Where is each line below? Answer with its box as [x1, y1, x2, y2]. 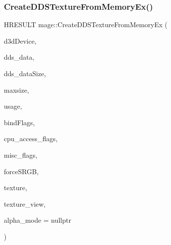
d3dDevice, [4, 35, 37, 46]
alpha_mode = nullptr [4, 215, 71, 225]
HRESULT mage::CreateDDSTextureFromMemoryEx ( [4, 19, 168, 30]
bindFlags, [4, 117, 35, 127]
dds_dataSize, [4, 68, 46, 78]
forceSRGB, [4, 166, 39, 176]
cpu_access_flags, [4, 133, 58, 144]
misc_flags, [4, 149, 37, 160]
